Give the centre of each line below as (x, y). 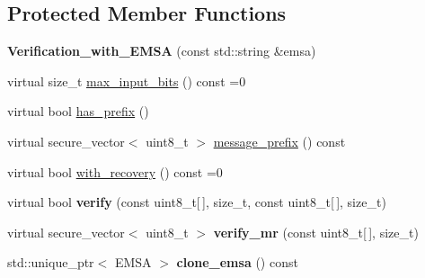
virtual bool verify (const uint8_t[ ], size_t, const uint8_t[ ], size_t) (197, 202)
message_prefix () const (279, 141)
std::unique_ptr (51, 262)
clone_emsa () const (237, 262)
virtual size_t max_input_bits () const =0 (127, 81)
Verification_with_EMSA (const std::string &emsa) (162, 51)
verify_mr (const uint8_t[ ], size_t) (316, 232)
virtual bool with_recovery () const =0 (115, 171)
